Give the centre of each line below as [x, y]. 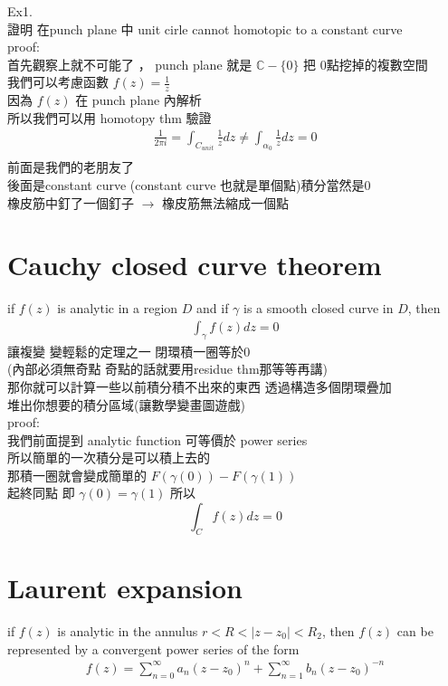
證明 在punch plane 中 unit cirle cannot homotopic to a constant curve [205, 29]
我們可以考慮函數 [58, 82]
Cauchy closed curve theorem [195, 265]
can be [415, 631]
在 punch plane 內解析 [138, 100]
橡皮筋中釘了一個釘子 [71, 202]
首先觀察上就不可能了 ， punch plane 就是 [130, 64]
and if [213, 308]
